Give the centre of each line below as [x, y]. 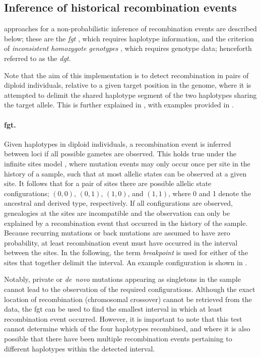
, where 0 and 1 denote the [210, 193]
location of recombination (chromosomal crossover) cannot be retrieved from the [128, 299]
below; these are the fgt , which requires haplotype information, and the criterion [129, 38]
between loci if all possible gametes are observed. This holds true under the [120, 154]
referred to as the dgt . [38, 58]
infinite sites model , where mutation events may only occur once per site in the [127, 163]
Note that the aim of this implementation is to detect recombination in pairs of [126, 75]
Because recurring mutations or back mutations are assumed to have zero [117, 233]
